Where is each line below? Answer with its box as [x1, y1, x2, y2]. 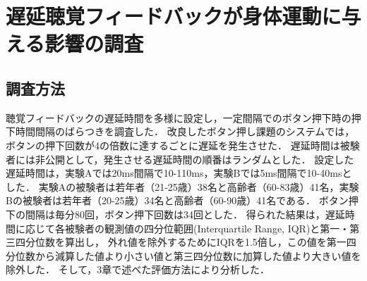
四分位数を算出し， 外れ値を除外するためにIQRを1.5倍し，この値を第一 [15, 235, 347, 249]
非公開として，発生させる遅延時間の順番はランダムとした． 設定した [35, 151, 354, 166]
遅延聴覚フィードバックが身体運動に [6, 1, 342, 30]
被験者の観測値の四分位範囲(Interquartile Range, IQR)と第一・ [64, 220, 350, 235]
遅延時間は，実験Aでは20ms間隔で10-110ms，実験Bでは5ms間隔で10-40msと [6, 166, 352, 180]
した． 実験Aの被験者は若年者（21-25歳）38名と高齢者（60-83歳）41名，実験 [6, 179, 359, 194]
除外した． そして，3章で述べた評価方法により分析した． [6, 262, 270, 277]
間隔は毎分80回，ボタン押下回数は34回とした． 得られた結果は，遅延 [25, 206, 345, 221]
